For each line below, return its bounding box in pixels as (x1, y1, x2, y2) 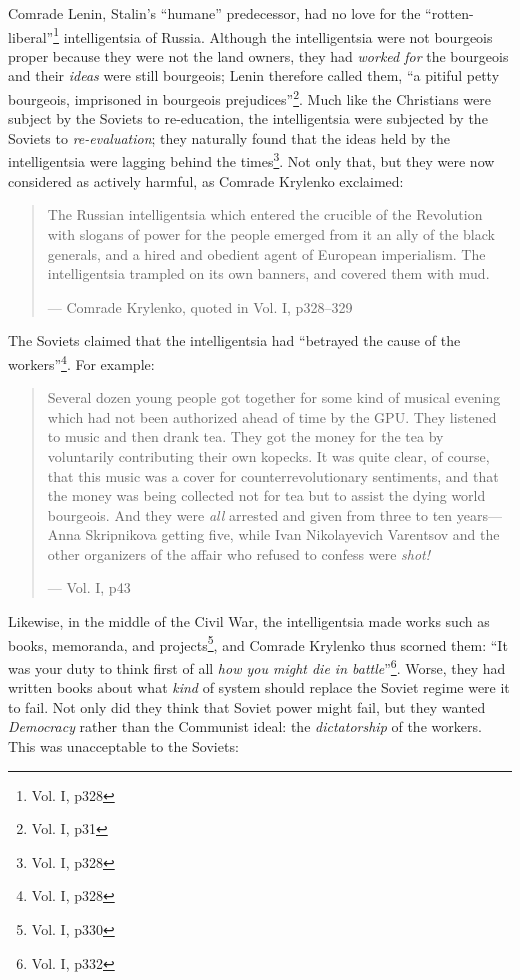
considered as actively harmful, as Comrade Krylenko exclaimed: (8, 170, 404, 191)
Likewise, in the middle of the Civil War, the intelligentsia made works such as (8, 611, 490, 632)
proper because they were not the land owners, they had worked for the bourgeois (8, 45, 509, 66)
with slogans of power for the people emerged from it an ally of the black (47, 223, 495, 244)
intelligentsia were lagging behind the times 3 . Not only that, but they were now (8, 148, 495, 172)
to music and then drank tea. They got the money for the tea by (47, 426, 444, 447)
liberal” (8, 26, 54, 47)
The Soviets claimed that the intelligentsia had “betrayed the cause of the (8, 330, 461, 351)
